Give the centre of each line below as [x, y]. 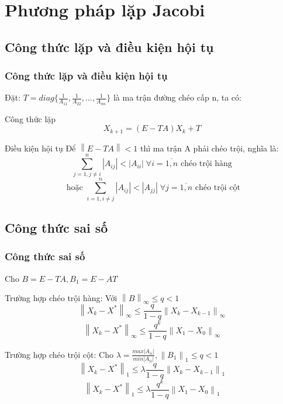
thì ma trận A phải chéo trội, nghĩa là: [209, 148]
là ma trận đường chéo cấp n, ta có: [177, 97]
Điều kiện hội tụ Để [40, 148]
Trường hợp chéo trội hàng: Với [61, 298]
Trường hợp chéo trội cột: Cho [59, 354]
